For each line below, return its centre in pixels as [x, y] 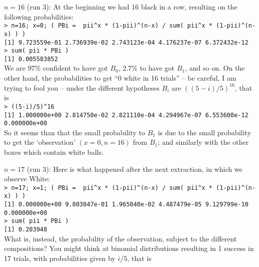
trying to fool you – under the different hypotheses [82, 87]
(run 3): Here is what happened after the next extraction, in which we [135, 169]
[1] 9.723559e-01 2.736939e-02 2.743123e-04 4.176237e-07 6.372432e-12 [126, 42]
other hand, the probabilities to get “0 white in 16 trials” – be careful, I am [120, 78]
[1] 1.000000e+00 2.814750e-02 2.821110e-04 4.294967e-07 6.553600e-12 [126, 115]
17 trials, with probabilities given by [60, 258]
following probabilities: [39, 16]
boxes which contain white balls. [54, 152]
